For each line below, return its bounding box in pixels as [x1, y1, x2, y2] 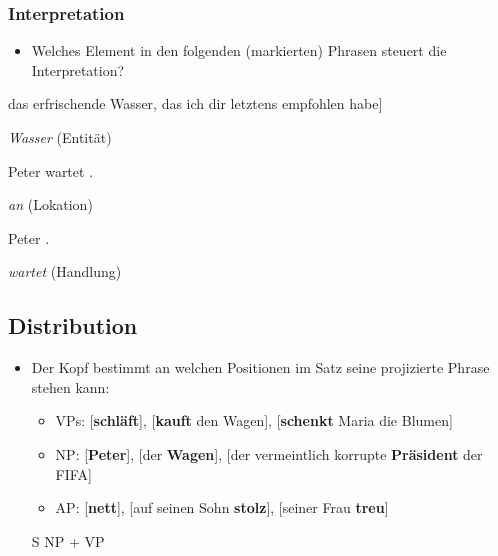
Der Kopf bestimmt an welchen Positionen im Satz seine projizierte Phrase [31, 357, 490, 378]
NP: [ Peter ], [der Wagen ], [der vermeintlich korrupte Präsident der [55, 443, 483, 464]
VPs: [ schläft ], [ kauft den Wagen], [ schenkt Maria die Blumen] [55, 410, 453, 431]
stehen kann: [31, 376, 110, 397]
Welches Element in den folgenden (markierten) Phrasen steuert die [31, 40, 447, 61]
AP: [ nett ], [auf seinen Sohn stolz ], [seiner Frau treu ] [55, 497, 389, 518]
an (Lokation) [8, 194, 93, 215]
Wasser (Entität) [8, 127, 112, 147]
